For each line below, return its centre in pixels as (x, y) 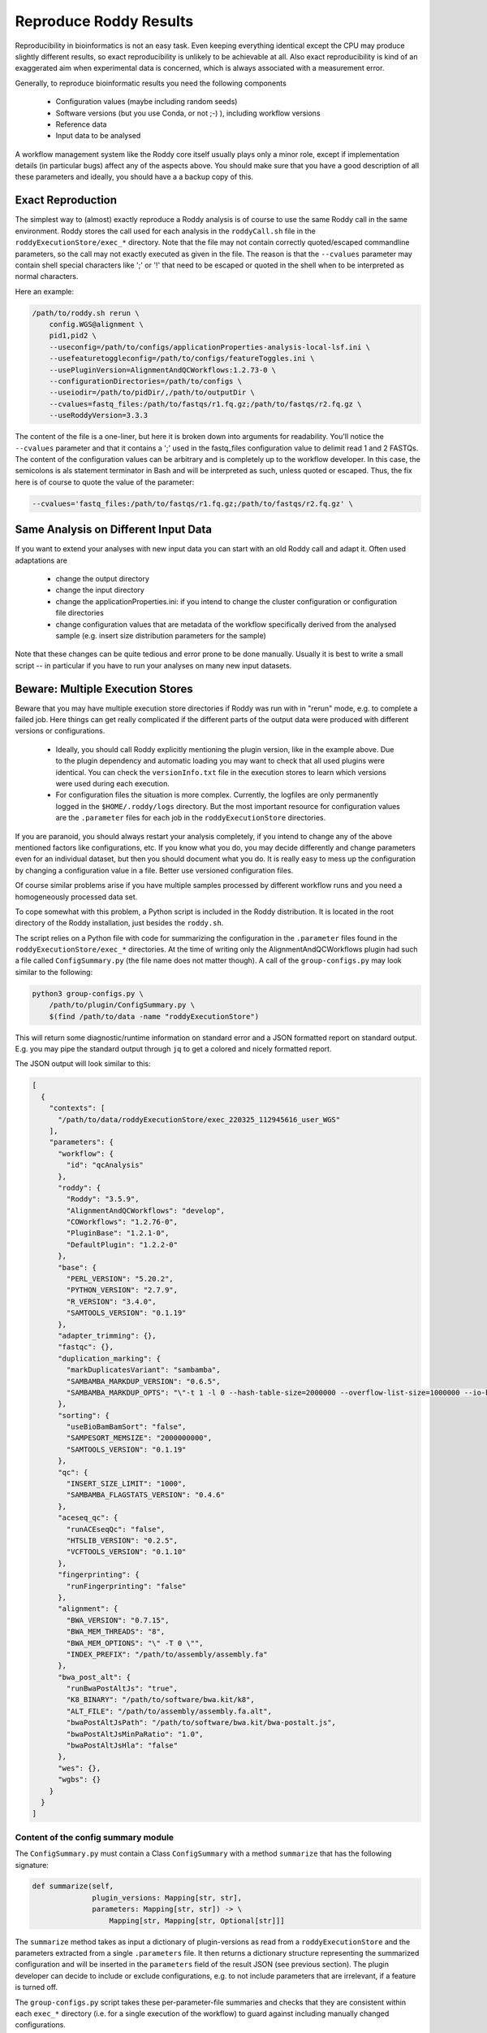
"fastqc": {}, (86, 1347)
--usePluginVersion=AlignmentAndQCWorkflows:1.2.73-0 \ (163, 370)
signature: (32, 1865)
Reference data (81, 124)
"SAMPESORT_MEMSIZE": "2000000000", (139, 1438)
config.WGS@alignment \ (96, 324)
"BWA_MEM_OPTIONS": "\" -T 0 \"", (135, 1643)
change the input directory (100, 590)
